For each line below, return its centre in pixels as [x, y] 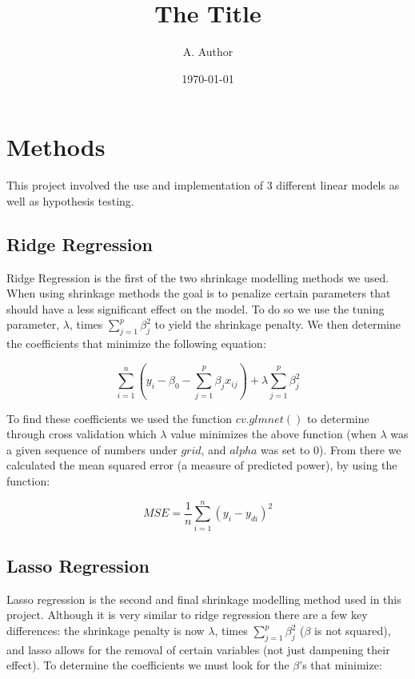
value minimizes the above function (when [273, 434]
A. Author [208, 52]
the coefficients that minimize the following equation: [136, 343]
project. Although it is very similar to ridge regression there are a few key [187, 615]
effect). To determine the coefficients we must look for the [148, 665]
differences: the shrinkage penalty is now [106, 631]
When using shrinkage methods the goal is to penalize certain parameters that [199, 293]
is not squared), [353, 631]
